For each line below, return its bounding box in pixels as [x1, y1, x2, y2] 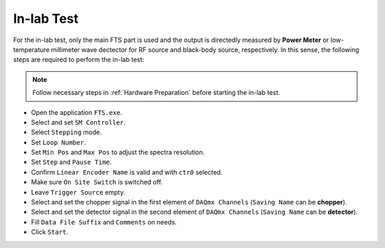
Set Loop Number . [31, 138, 86, 146]
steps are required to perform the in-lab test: [13, 56, 145, 64]
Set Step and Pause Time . [31, 157, 112, 167]
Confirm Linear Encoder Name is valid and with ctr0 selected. [31, 167, 223, 176]
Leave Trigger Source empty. [31, 187, 125, 196]
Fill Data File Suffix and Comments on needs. [31, 217, 178, 226]
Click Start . [31, 228, 68, 237]
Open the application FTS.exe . [31, 108, 123, 117]
